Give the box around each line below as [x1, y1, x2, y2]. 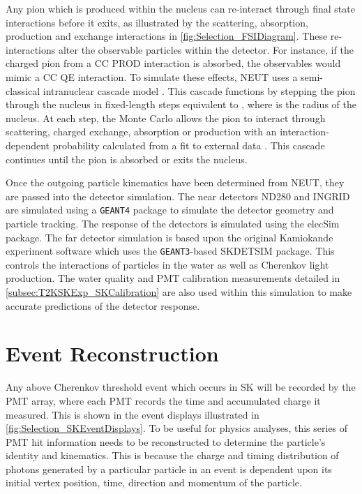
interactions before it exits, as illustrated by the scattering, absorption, [6, 15, 308, 29]
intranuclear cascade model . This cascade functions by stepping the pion [43, 83, 356, 98]
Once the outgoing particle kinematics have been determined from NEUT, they [6, 175, 345, 190]
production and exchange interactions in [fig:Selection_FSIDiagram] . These [6, 29, 328, 43]
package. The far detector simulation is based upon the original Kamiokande [6, 230, 333, 244]
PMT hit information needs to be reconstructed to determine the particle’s [6, 434, 326, 449]
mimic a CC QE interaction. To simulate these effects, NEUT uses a [6, 69, 298, 84]
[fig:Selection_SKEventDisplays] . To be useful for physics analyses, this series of [6, 421, 348, 435]
